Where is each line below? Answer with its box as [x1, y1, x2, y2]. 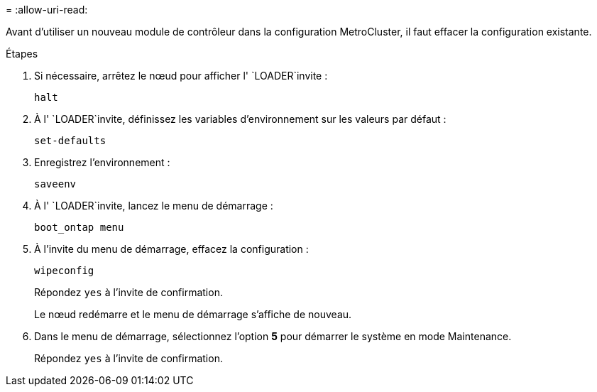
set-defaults [34, 135, 106, 146]
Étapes [6, 48, 38, 60]
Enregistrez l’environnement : [34, 156, 170, 168]
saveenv [34, 178, 77, 190]
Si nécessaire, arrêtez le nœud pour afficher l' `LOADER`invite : [34, 70, 328, 82]
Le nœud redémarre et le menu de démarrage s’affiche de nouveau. [34, 308, 352, 320]
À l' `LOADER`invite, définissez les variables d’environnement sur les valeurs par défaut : [34, 113, 447, 125]
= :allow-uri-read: [6, 4, 88, 16]
